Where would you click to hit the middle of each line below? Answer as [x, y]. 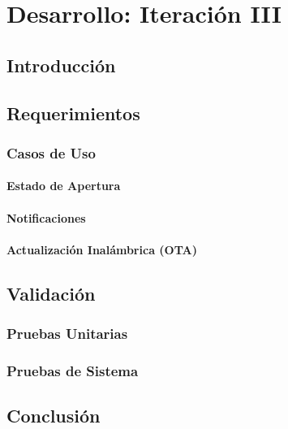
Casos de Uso [51, 152]
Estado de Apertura [64, 186]
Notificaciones [46, 217]
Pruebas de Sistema [73, 370]
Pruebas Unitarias [67, 334]
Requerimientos [73, 113]
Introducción [61, 65]
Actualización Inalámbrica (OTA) [102, 249]
